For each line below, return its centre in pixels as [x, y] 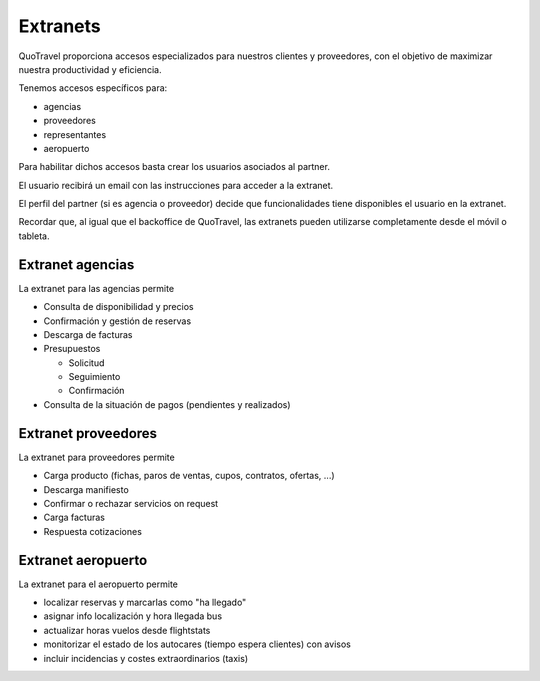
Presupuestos [72, 349]
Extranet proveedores [88, 433]
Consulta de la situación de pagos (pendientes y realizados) [167, 404]
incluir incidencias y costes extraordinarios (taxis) [146, 658]
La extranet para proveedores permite [96, 457]
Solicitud [86, 362]
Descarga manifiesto [86, 489]
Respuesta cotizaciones [92, 531]
